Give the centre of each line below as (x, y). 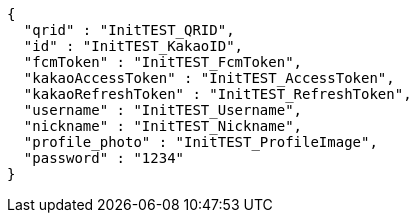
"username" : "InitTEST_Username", (163, 110)
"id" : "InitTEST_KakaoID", (133, 46)
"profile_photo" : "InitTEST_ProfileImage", (200, 142)
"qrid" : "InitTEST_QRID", (129, 30)
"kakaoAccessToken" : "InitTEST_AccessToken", (209, 78)
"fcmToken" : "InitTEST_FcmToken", (163, 62)
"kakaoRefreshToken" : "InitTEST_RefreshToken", (217, 94)
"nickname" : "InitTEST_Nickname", (163, 126)
